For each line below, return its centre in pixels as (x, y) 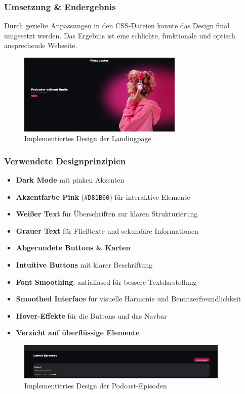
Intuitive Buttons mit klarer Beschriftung (84, 264)
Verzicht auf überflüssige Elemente (78, 333)
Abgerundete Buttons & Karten (73, 248)
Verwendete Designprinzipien (65, 161)
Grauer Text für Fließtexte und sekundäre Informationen (107, 230)
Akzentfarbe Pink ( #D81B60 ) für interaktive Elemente (103, 196)
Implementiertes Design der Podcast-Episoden (96, 385)
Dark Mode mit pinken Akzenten (70, 179)
